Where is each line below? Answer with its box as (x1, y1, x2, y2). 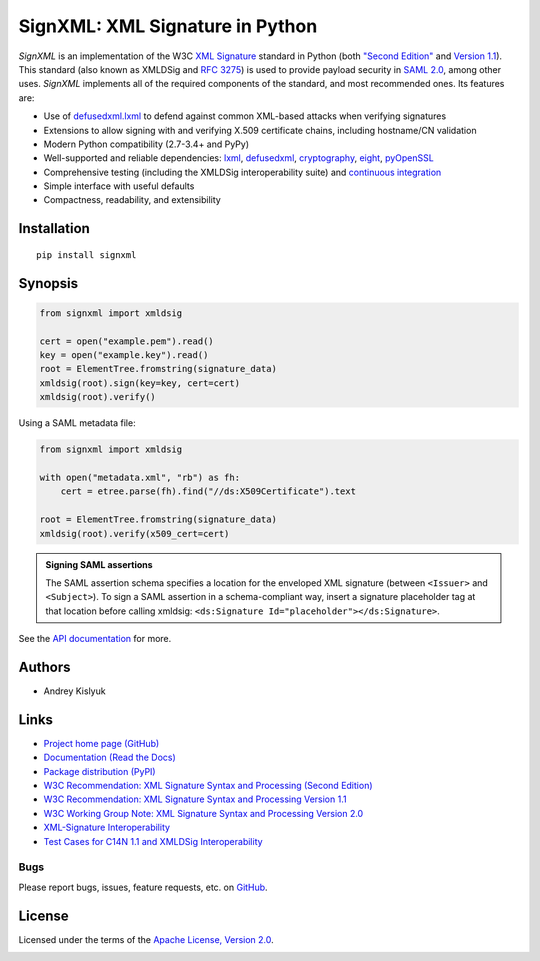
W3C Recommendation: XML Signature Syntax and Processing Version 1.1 (43, 793, 347, 805)
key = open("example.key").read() (39, 350, 209, 361)
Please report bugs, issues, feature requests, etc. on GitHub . (18, 881, 269, 893)
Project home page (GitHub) (43, 737, 160, 749)
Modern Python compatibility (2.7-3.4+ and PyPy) (43, 138, 250, 150)
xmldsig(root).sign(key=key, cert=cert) (39, 377, 240, 389)
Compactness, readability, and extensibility (43, 194, 222, 206)
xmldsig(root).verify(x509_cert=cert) (39, 528, 230, 539)
